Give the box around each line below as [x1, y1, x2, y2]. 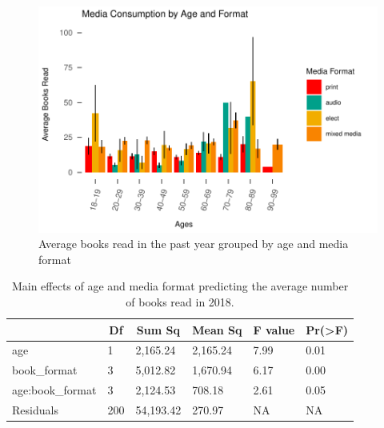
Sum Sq [136, 321, 180, 338]
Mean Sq [192, 321, 242, 338]
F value [253, 321, 295, 338]
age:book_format [12, 382, 97, 398]
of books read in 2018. [126, 294, 234, 310]
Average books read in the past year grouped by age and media [38, 235, 349, 252]
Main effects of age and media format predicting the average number [11, 278, 349, 294]
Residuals [12, 402, 58, 418]
